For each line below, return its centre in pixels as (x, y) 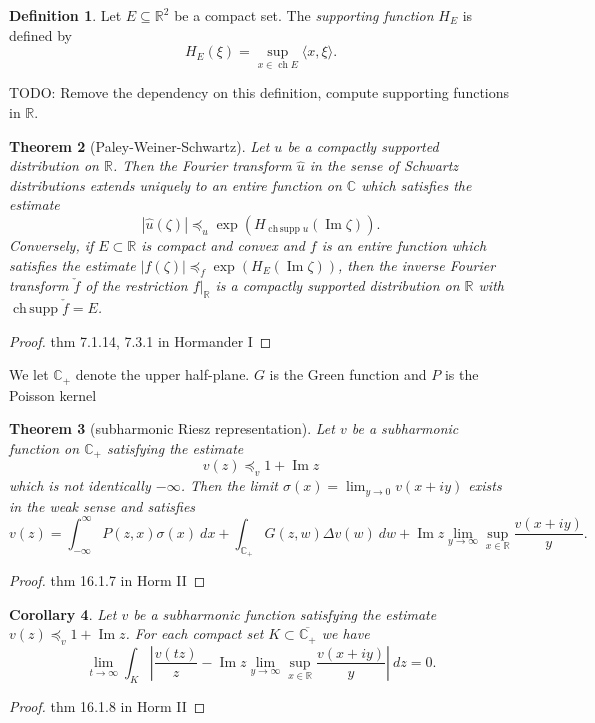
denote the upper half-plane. (162, 374)
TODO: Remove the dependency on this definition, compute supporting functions (259, 92)
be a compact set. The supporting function (304, 15)
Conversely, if (51, 244)
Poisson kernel (53, 394)
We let (29, 374)
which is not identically (80, 485)
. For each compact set (194, 633)
